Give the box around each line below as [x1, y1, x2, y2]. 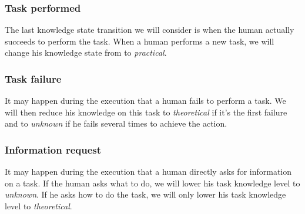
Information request [5, 142, 102, 157]
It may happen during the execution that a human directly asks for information [5, 165, 292, 178]
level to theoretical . [5, 200, 72, 212]
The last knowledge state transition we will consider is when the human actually [5, 23, 294, 36]
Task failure [5, 71, 62, 86]
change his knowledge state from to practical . [5, 46, 167, 59]
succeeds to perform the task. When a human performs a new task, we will [5, 35, 274, 47]
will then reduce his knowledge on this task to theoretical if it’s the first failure [5, 106, 287, 118]
